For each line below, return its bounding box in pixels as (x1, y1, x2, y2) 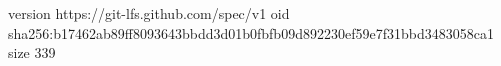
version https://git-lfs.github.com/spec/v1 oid (8, 3, 290, 23)
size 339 (8, 42, 56, 63)
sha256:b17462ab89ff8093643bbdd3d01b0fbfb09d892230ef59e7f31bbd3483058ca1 (8, 22, 494, 43)
